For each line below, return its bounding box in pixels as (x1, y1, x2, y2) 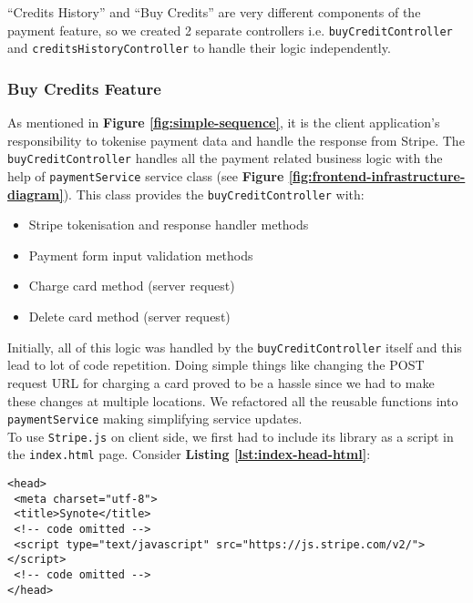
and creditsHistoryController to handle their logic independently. (7, 38, 391, 57)
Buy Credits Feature (7, 77, 161, 99)
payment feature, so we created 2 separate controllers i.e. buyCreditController (7, 20, 453, 39)
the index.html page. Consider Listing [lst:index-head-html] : (7, 445, 371, 464)
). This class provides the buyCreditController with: (63, 184, 365, 203)
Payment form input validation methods (28, 245, 253, 264)
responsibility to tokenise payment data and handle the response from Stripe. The (7, 130, 465, 149)
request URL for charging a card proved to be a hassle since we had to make (7, 373, 435, 392)
